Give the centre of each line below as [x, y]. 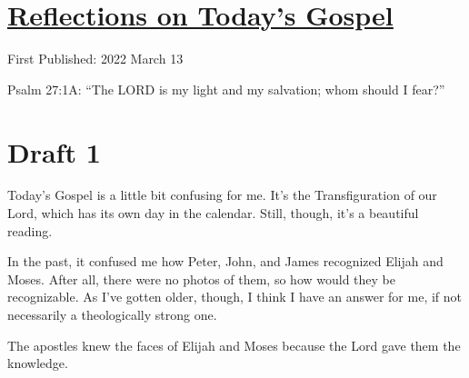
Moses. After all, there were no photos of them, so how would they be [201, 279]
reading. [30, 230]
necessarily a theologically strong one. [112, 314]
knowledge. [38, 363]
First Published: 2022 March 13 [95, 59]
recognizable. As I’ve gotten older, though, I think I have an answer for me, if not [235, 297]
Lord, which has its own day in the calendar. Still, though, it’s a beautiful [213, 213]
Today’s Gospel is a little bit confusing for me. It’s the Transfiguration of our [222, 195]
